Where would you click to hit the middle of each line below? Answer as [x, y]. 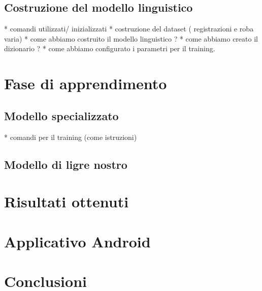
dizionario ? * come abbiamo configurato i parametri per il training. [110, 48]
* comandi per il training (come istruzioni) [71, 137]
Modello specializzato [61, 115]
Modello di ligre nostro [66, 164]
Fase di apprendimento [86, 83]
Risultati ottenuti [67, 202]
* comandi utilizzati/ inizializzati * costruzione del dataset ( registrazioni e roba [129, 29]
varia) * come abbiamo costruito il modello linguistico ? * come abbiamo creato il [131, 38]
